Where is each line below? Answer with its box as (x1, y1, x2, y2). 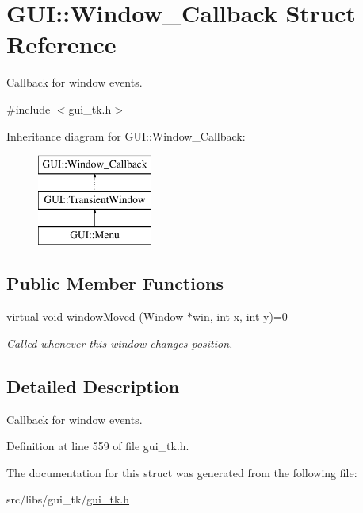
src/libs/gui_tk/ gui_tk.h (6, 491, 130, 507)
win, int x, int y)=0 (193, 308, 288, 325)
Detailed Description (6, 373, 180, 398)
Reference (6, 28, 117, 60)
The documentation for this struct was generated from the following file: (6, 464, 357, 480)
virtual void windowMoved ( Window (6, 308, 184, 325)
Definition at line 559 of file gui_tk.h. (6, 438, 189, 454)
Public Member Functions (6, 271, 224, 295)
